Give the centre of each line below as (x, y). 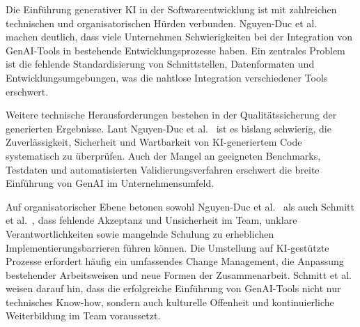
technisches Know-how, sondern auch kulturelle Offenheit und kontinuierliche (170, 302)
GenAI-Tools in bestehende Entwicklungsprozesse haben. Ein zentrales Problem (175, 50)
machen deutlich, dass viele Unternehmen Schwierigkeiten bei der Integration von (179, 37)
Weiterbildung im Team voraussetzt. (83, 315)
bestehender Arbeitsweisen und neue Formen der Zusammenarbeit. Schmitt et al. (179, 274)
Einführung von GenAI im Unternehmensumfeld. (110, 183)
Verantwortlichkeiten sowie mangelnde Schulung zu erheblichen (140, 233)
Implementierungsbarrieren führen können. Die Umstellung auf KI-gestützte (167, 247)
